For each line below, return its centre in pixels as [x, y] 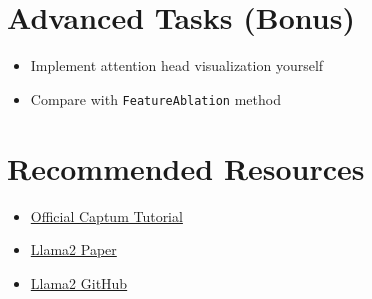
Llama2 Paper [73, 249]
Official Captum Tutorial [106, 215]
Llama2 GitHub [79, 282]
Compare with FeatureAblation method [155, 98]
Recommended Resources [186, 167]
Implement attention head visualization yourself [177, 65]
